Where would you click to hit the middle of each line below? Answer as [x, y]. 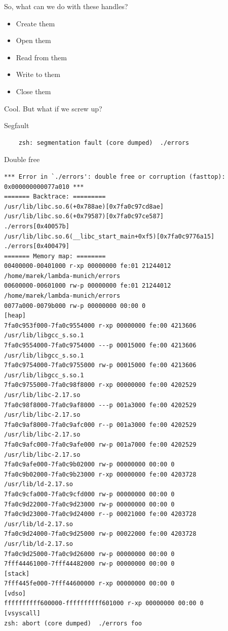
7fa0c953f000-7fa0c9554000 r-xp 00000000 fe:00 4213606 [100, 325]
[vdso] [15, 593]
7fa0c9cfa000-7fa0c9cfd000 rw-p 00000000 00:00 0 [89, 494]
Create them [35, 23]
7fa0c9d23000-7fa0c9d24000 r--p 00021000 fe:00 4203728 [100, 514]
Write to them [38, 74]
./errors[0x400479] [37, 246]
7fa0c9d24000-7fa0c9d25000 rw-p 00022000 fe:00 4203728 [100, 534]
